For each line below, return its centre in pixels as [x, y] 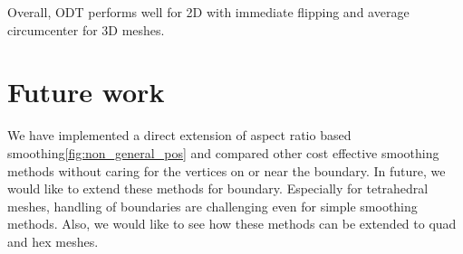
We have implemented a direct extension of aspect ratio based [179, 135]
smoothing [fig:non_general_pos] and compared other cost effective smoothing [223, 152]
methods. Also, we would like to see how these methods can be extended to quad [232, 224]
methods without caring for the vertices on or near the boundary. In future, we [227, 170]
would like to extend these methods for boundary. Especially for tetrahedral [218, 188]
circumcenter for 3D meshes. [86, 29]
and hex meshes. [53, 241]
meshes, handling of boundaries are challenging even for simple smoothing [212, 206]
